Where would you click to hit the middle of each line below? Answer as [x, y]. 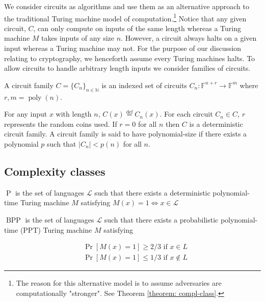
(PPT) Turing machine [56, 229]
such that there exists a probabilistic [161, 219]
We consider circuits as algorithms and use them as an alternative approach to [127, 6]
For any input [26, 114]
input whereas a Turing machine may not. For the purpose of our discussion [123, 48]
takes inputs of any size [78, 38]
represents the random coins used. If [61, 123]
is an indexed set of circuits [144, 85]
